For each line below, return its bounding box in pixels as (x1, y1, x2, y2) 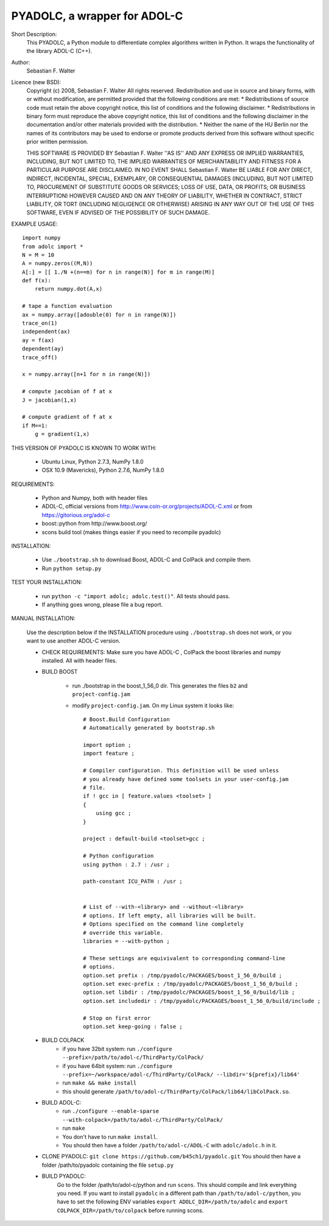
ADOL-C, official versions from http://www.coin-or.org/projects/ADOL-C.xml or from (41, 503, 253, 510)
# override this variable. (83, 929, 164, 936)
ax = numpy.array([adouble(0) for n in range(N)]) (22, 311, 177, 318)
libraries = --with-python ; (83, 938, 170, 945)
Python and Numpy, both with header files (41, 494, 148, 502)
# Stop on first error (83, 1014, 151, 1021)
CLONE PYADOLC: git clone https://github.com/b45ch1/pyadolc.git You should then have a (41, 1153, 301, 1160)
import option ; (83, 741, 132, 749)
